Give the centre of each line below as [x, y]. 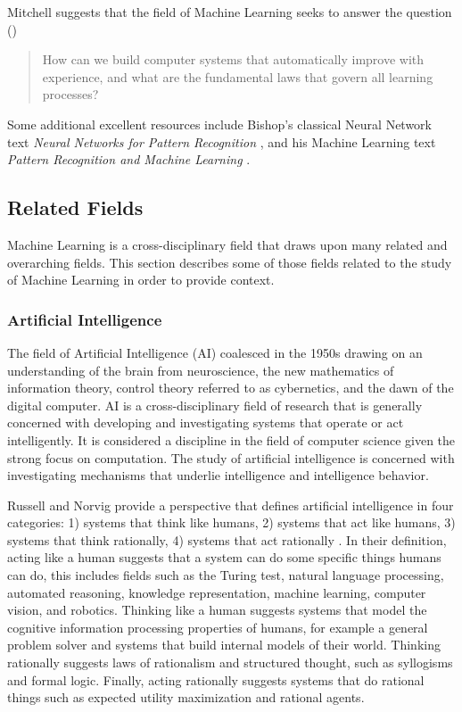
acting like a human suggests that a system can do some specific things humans [224, 557]
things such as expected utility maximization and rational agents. [186, 697]
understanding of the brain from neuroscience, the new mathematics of [201, 370]
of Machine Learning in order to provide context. [141, 280]
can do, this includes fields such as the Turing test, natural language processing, [226, 575]
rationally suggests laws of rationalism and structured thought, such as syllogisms [230, 662]
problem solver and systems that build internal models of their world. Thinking [224, 645]
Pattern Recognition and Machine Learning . [129, 159]
